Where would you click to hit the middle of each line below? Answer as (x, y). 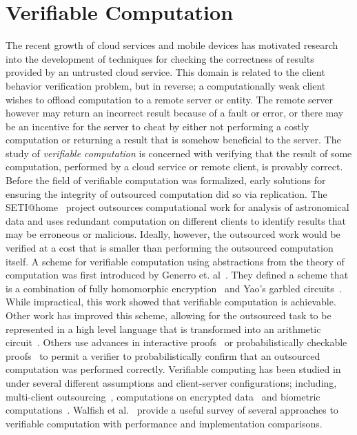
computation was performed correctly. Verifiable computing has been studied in (173, 369)
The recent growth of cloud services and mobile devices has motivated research (172, 45)
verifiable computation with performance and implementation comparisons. (164, 423)
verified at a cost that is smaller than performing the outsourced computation (170, 248)
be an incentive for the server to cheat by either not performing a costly (157, 126)
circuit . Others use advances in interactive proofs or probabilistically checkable (176, 342)
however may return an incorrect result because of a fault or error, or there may (175, 113)
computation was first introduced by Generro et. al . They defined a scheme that (177, 275)
